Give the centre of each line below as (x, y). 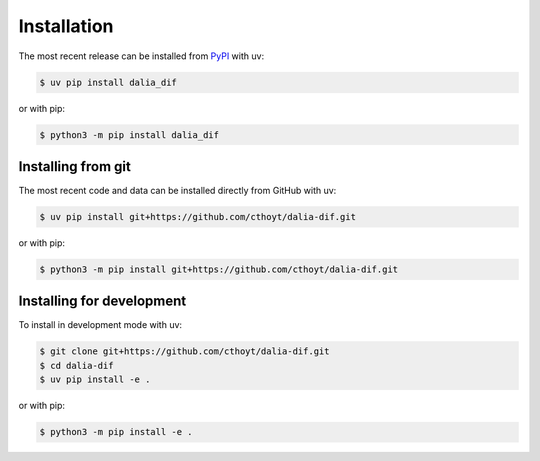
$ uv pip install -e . (95, 379)
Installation (66, 26)
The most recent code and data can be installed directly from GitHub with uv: (177, 190)
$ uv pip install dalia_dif (108, 82)
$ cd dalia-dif (76, 365)
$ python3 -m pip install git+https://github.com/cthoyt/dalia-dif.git (219, 269)
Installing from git (75, 166)
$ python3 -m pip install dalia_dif (129, 134)
